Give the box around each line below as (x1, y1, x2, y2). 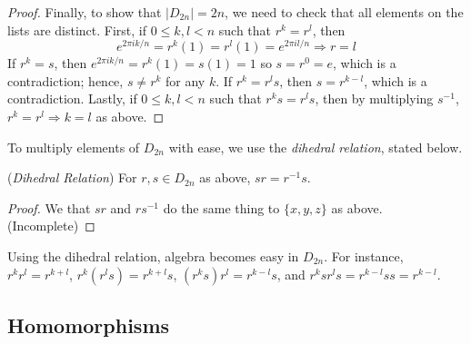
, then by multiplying (315, 89, 434, 108)
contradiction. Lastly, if (7, 89, 137, 108)
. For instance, (324, 247, 404, 266)
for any (165, 71, 205, 90)
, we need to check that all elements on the (225, 3, 464, 21)
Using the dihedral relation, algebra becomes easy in (7, 247, 299, 266)
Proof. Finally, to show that (7, 3, 162, 21)
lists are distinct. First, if (7, 20, 147, 39)
